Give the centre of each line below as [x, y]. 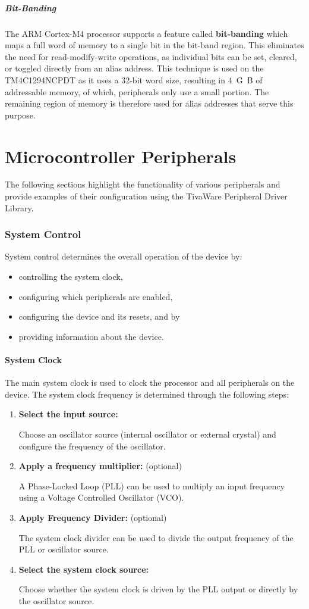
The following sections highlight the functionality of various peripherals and [143, 184]
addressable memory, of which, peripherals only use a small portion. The [137, 91]
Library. [19, 207]
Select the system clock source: [83, 569]
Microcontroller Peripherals [121, 156]
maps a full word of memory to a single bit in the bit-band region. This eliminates [154, 45]
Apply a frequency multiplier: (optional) [100, 466]
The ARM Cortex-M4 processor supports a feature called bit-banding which [146, 33]
